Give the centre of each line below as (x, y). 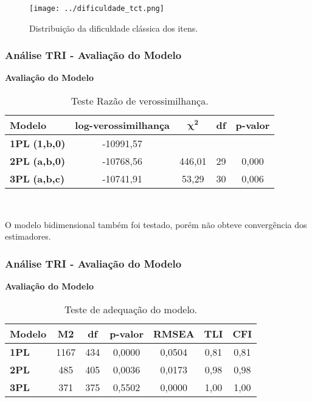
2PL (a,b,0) (38, 161)
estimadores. (28, 236)
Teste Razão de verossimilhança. (140, 101)
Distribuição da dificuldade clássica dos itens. (114, 28)
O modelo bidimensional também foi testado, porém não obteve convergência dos (156, 224)
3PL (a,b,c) (37, 179)
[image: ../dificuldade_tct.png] (97, 9)
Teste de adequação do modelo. (131, 309)
